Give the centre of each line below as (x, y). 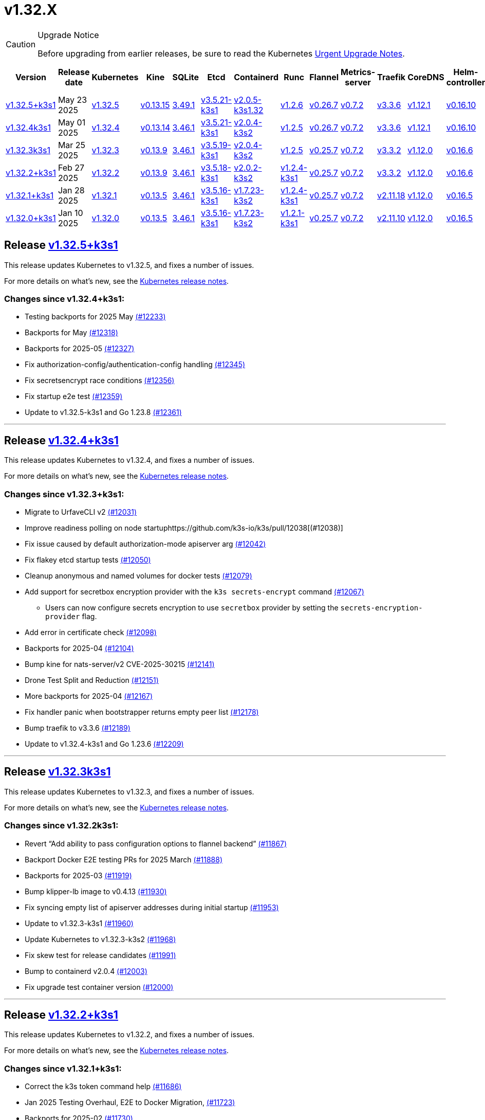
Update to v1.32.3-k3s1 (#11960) (79, 923)
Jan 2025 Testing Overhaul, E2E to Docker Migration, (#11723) (130, 1103)
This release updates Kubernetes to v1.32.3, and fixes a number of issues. (129, 791)
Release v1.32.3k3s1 (58, 772)
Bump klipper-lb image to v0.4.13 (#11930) (96, 891)
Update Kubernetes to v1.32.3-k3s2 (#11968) (100, 939)
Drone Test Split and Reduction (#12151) (92, 680)
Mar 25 (72, 145)
